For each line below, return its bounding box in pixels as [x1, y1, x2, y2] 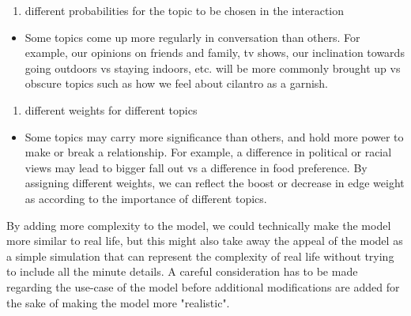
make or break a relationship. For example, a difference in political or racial [25, 144, 392, 160]
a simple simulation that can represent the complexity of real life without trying [6, 247, 394, 264]
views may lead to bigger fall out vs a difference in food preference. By [25, 159, 368, 175]
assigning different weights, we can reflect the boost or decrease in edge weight [25, 175, 405, 191]
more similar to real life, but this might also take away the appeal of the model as [6, 232, 403, 249]
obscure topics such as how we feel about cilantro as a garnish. [25, 75, 329, 92]
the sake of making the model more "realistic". [6, 294, 230, 310]
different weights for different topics [25, 101, 198, 118]
